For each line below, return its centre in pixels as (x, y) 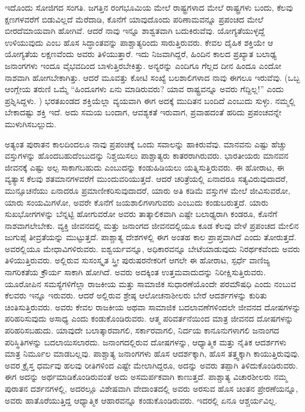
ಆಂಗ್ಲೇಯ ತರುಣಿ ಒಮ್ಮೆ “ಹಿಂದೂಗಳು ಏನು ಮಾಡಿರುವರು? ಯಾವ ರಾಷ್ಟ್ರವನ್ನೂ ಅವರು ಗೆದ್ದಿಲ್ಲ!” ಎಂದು (144, 89)
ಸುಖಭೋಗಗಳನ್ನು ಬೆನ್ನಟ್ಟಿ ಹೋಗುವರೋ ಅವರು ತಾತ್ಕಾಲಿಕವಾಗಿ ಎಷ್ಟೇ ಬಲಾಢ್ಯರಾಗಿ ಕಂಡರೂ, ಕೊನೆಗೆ (141, 214)
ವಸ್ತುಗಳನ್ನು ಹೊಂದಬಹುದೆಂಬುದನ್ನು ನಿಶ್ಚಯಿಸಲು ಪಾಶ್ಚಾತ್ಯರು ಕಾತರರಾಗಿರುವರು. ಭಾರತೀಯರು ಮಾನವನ (147, 155)
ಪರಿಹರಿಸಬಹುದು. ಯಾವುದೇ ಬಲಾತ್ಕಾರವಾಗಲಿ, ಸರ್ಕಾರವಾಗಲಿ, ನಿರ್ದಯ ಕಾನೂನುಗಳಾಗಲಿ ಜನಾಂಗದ (142, 330)
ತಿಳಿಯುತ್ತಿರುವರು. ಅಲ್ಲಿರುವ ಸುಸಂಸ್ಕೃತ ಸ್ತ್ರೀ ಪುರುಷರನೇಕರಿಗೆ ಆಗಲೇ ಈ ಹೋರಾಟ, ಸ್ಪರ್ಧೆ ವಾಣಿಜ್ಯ (138, 260)
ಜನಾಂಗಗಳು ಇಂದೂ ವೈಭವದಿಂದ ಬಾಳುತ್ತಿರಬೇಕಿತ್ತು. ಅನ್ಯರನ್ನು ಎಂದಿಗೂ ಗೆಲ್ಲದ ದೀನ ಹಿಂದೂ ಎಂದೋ (143, 65)
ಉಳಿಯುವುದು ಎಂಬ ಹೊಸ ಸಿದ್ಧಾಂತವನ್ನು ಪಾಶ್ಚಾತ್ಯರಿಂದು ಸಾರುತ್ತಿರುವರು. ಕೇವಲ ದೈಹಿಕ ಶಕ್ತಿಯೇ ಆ (139, 42)
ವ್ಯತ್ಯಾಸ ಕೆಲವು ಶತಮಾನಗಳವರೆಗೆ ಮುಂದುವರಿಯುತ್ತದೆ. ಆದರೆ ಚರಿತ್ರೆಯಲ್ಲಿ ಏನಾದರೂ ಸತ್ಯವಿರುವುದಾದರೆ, (146, 179)
